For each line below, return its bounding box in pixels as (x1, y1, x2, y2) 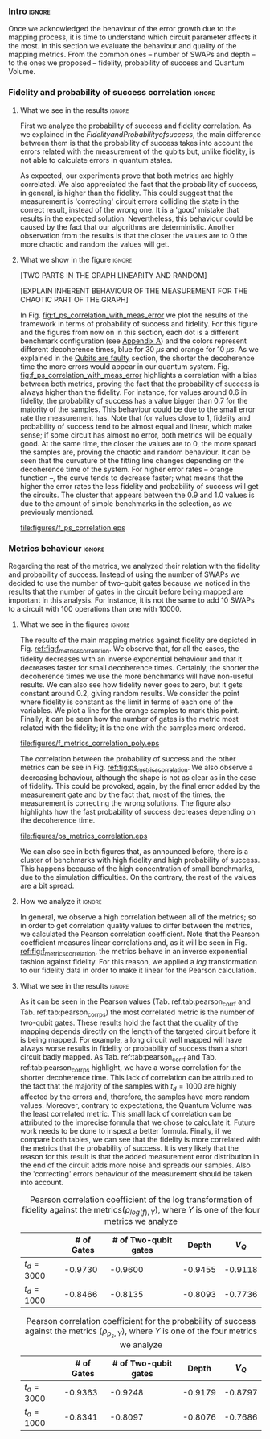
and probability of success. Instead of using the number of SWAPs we (8, 570, 241, 579)
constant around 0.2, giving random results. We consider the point (19, 688, 240, 698)
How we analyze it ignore (19, 897, 102, 906)
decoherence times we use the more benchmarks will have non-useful (19, 671, 254, 681)
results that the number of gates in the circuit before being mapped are (8, 587, 243, 596)
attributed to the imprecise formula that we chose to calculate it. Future (19, 1118, 256, 1127)
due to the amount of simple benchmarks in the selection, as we (19, 498, 233, 508)
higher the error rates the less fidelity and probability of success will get (19, 481, 259, 491)
